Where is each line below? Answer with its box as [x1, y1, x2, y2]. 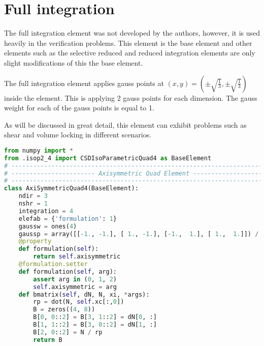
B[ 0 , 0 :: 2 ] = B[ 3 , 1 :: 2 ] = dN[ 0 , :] [33, 313, 157, 321]
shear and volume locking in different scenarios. [4, 129, 152, 140]
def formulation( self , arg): [18, 268, 117, 275]
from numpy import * [4, 147, 74, 154]
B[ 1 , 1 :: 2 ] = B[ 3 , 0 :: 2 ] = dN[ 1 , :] [33, 321, 157, 328]
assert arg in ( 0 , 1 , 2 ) [33, 275, 117, 283]
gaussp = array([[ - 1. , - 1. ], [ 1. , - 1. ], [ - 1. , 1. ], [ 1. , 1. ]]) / [18, 230, 259, 238]
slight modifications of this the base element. [4, 57, 143, 68]
